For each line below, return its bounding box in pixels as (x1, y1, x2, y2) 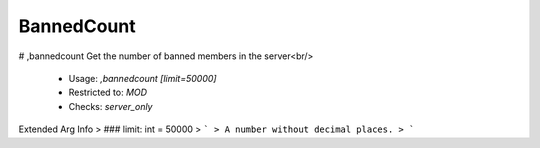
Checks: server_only (68, 100, 153, 112)
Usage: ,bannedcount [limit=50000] (68, 72, 217, 84)
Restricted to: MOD (68, 86, 148, 99)
